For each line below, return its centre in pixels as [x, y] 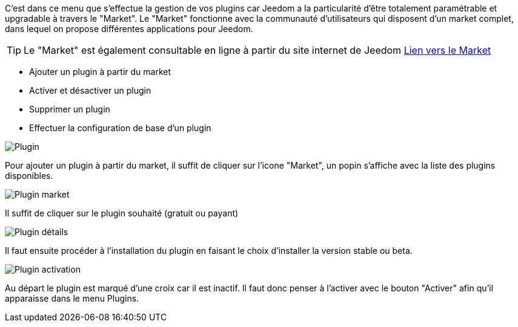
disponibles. [29, 176]
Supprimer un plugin [70, 109]
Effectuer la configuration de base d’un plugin [120, 128]
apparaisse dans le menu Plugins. [72, 298]
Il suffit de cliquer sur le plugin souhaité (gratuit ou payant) [122, 213]
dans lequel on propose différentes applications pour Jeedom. [129, 29]
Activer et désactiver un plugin [90, 90]
